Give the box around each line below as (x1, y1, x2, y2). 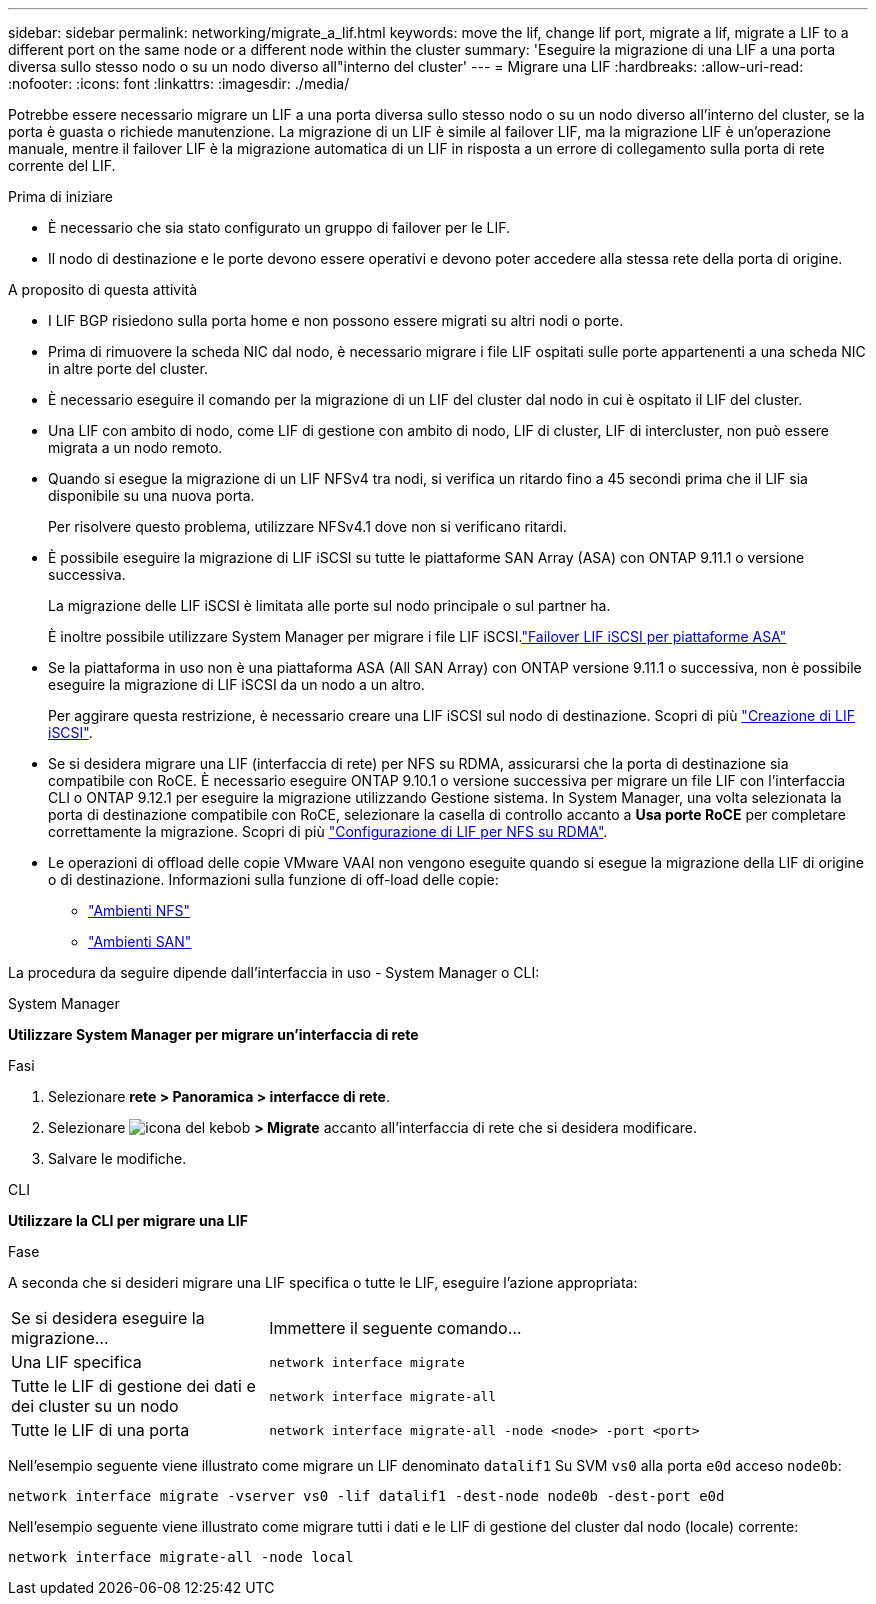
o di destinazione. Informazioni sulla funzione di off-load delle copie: (48, 871, 499, 888)
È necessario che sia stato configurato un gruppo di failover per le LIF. (48, 219, 510, 236)
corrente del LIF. (8, 157, 116, 174)
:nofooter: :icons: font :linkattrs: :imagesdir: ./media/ (8, 75, 350, 92)
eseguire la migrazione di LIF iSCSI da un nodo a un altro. (48, 676, 425, 693)
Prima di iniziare (8, 188, 113, 205)
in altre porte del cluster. (48, 360, 208, 377)
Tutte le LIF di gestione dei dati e (11, 1376, 256, 1396)
